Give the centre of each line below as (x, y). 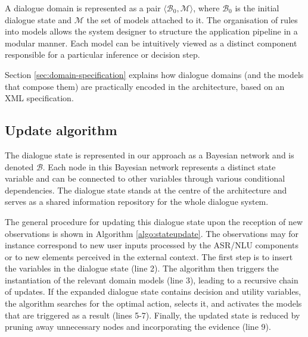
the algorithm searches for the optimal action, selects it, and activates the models (153, 303)
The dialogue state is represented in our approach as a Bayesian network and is (150, 155)
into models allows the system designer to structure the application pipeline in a (151, 31)
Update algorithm (61, 130)
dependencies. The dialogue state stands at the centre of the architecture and (146, 190)
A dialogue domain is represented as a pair (83, 8)
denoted (19, 166)
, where (206, 8)
